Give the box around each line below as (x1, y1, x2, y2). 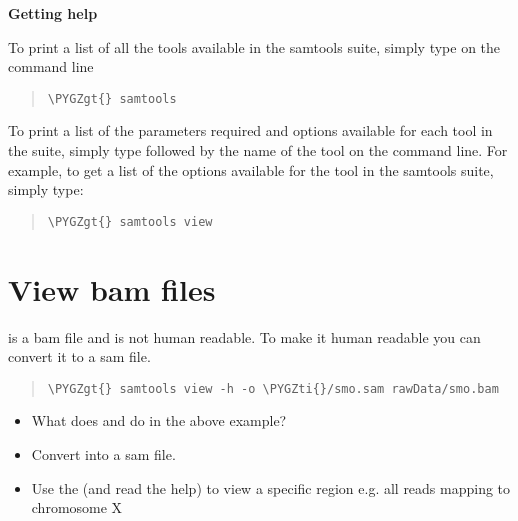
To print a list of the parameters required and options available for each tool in (8, 120, 493, 141)
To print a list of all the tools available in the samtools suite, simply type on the (8, 36, 501, 57)
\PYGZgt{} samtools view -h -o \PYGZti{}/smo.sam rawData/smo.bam (47, 381, 499, 396)
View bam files (8, 268, 216, 309)
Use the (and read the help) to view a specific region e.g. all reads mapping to (31, 477, 511, 498)
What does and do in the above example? (31, 410, 287, 431)
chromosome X (31, 497, 123, 518)
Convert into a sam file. (31, 444, 176, 465)
